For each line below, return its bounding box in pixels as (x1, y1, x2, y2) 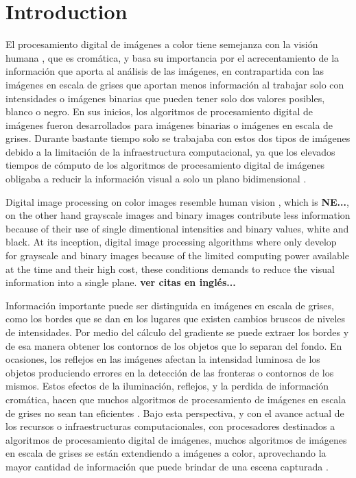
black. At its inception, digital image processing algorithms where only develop (5, 235, 337, 249)
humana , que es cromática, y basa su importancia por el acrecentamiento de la (5, 50, 340, 64)
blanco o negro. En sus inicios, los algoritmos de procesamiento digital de (5, 104, 313, 119)
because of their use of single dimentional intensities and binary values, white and (5, 221, 349, 235)
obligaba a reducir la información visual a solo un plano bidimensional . (5, 171, 307, 186)
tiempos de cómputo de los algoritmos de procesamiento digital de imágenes (5, 158, 325, 172)
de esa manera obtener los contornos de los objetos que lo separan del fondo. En (5, 338, 342, 352)
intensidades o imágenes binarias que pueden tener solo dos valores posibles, (5, 91, 325, 105)
